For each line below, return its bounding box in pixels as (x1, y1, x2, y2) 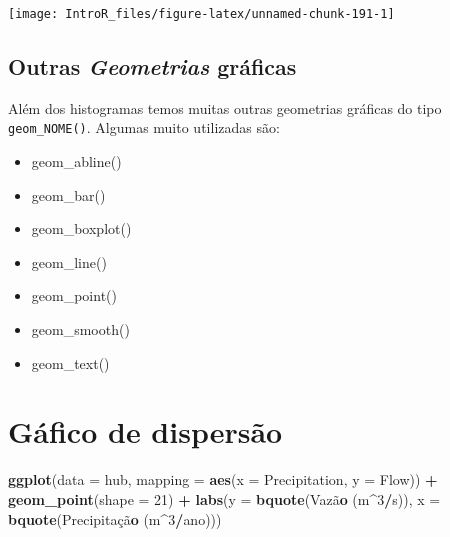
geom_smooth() (31, 319, 130, 340)
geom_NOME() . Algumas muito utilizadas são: (8, 117, 280, 138)
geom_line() (31, 251, 107, 272)
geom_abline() (31, 151, 122, 172)
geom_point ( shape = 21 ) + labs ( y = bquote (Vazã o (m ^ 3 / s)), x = (8, 488, 441, 509)
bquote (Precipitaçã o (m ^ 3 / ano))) (8, 508, 222, 529)
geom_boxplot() (31, 218, 132, 239)
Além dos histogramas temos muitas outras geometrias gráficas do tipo (8, 97, 442, 118)
